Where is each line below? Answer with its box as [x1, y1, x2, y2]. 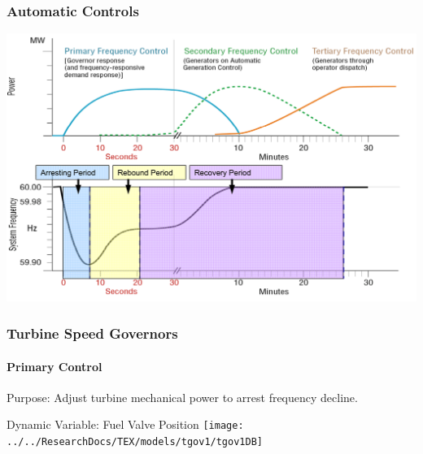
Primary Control [7, 357, 102, 374]
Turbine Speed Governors [7, 322, 178, 343]
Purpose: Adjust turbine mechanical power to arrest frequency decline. [7, 388, 358, 405]
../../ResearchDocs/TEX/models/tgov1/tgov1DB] [7, 435, 263, 448]
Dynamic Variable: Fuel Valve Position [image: [7, 416, 244, 433]
